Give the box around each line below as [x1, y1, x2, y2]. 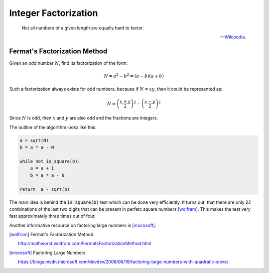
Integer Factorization [9, 7, 98, 18]
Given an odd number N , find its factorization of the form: [9, 60, 128, 66]
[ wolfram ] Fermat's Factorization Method [9, 232, 94, 238]
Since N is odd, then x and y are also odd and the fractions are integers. [9, 115, 158, 121]
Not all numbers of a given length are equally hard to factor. [21, 25, 144, 31]
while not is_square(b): [19, 158, 81, 164]
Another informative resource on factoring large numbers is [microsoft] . [9, 222, 156, 228]
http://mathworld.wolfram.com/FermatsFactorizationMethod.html [18, 241, 151, 247]
